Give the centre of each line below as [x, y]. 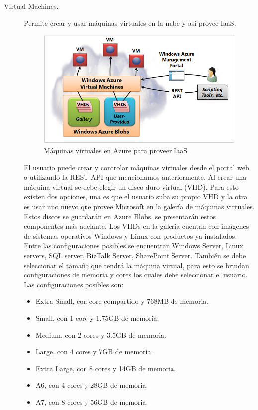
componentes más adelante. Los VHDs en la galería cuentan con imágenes [136, 226]
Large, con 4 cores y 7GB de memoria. [94, 351]
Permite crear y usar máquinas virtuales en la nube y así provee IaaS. [130, 23]
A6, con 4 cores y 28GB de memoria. [92, 385]
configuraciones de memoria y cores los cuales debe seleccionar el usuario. [136, 275]
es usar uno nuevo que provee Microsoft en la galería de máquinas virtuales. [139, 206]
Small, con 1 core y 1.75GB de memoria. [97, 318]
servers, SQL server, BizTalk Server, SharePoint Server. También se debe [135, 255]
